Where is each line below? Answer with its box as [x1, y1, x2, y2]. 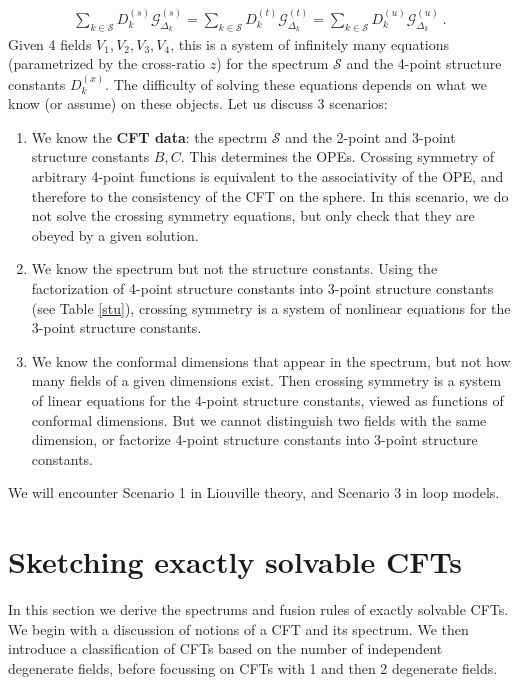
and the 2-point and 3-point [285, 126, 456, 147]
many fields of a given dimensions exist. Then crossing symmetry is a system [31, 370, 502, 391]
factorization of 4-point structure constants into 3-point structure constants [31, 277, 494, 298]
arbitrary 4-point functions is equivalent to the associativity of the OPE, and [31, 166, 504, 187]
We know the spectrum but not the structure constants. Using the [31, 258, 438, 279]
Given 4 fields [8, 33, 92, 54]
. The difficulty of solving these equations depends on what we [105, 73, 487, 94]
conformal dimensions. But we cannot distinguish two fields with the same [31, 409, 487, 430]
